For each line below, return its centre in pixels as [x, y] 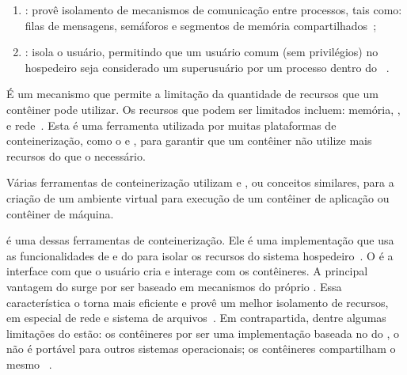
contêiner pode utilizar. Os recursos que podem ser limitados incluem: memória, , [203, 109]
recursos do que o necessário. [76, 155]
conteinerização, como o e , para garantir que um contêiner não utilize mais [189, 140]
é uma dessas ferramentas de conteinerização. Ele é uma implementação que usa [200, 240]
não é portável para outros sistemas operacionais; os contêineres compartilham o [201, 348]
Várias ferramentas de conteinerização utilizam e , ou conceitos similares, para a [200, 182]
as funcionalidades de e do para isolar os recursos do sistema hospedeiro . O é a [200, 255]
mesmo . [29, 364]
